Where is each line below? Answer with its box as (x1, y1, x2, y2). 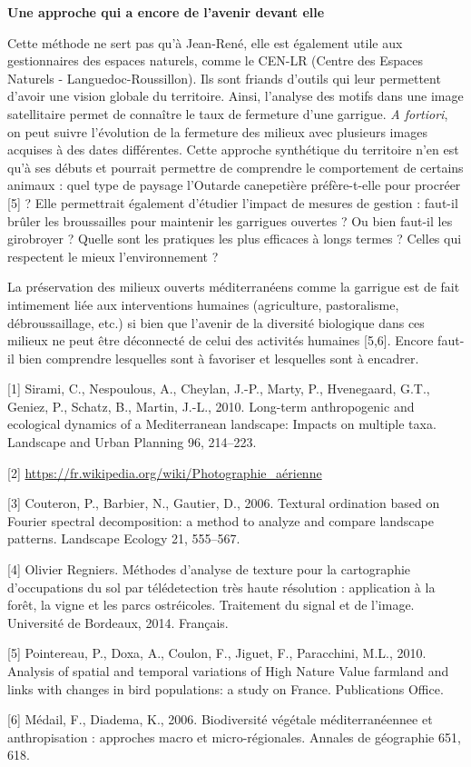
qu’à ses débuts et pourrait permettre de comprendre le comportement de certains (7, 157, 464, 176)
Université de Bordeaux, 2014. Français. (7, 613, 229, 632)
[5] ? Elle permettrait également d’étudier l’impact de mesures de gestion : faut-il (7, 193, 458, 212)
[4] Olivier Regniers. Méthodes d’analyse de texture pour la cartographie (7, 560, 411, 579)
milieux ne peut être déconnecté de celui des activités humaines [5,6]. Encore (7, 331, 434, 350)
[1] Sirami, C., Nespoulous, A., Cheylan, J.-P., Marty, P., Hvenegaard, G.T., (7, 379, 430, 398)
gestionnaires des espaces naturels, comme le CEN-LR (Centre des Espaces (7, 51, 424, 70)
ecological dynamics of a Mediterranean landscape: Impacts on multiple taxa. (7, 414, 437, 433)
